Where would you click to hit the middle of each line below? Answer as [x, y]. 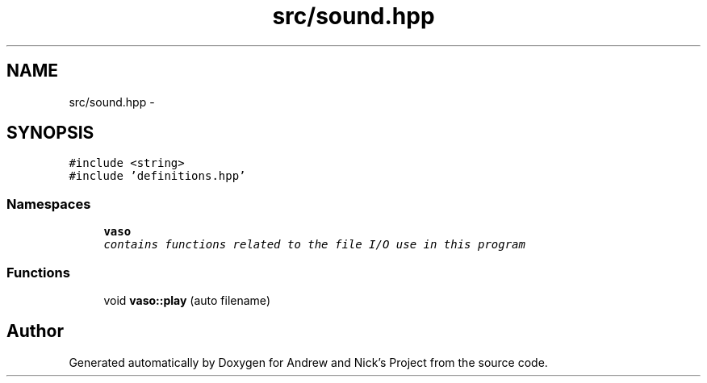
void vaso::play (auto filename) [187, 300]
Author [35, 331]
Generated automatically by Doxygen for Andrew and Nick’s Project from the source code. [308, 362]
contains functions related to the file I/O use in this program [314, 245]
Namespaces [49, 204]
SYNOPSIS [50, 133]
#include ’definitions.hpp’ [157, 176]
